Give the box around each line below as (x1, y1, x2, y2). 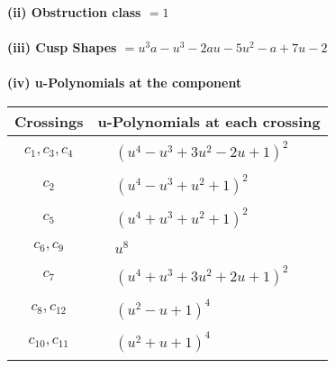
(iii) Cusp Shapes (7, 38, 117, 57)
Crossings (14, 110, 84, 132)
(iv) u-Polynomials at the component (7, 73, 242, 92)
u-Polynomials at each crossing (97, 110, 321, 132)
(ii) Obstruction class (7, 3, 141, 21)
